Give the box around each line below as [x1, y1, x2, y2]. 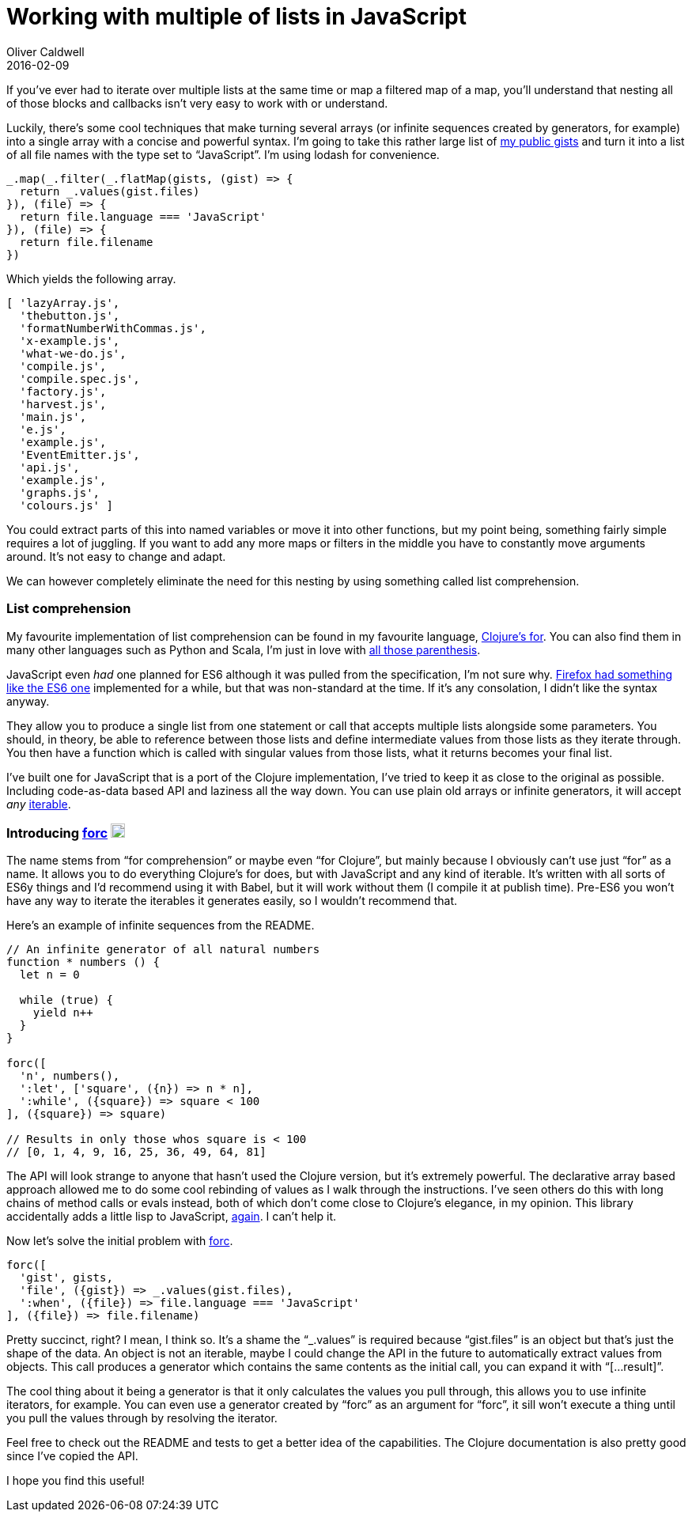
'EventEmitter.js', [19, 448, 140, 461]
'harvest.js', [19, 397, 107, 411]
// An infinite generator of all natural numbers [6, 943, 320, 956]
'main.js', [19, 410, 87, 423]
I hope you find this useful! [6, 1474, 145, 1488]
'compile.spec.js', [19, 372, 140, 385]
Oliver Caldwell [6, 44, 85, 59]
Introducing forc [6, 824, 108, 841]
